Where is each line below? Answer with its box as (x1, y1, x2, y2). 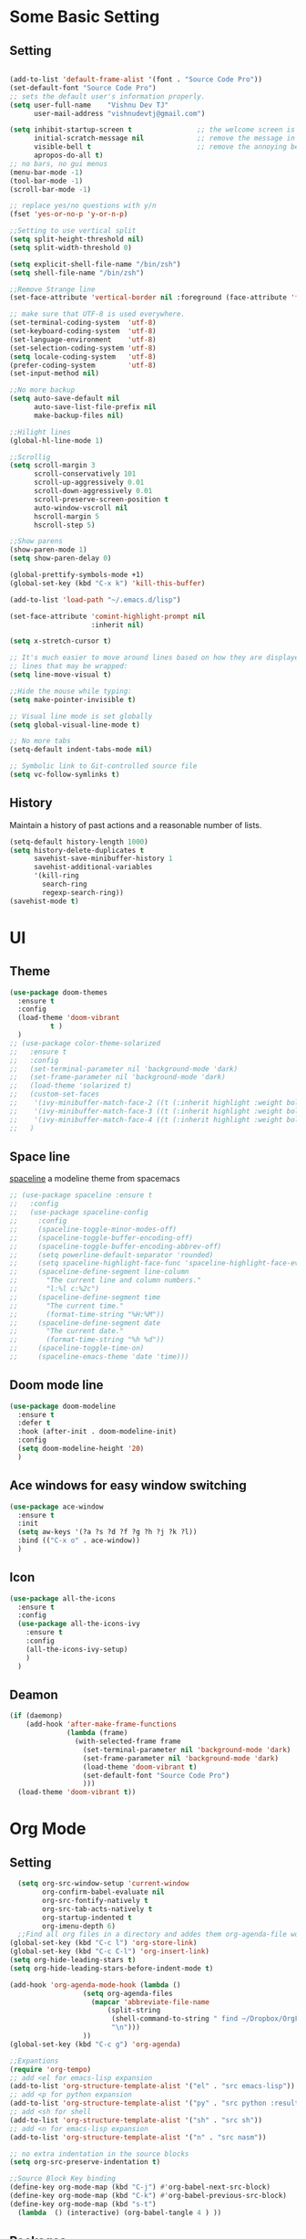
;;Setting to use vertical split (9, 226, 137, 236)
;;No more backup (9, 385, 76, 394)
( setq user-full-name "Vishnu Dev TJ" (9, 100, 169, 110)
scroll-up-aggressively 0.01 (33, 478, 145, 488)
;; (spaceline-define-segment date (9, 1318, 161, 1328)
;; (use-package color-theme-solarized (9, 1038, 161, 1047)
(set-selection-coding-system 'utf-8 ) (9, 343, 157, 352)
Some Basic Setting (9, 6, 160, 27)
